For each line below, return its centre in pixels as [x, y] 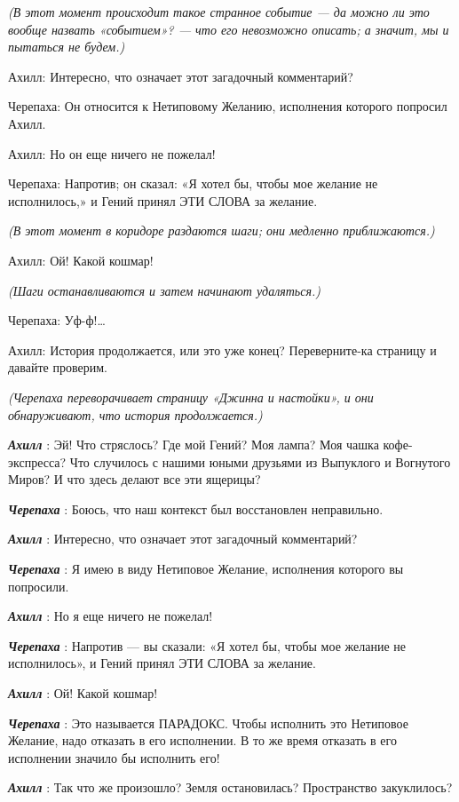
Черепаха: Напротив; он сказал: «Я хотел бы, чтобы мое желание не [193, 183]
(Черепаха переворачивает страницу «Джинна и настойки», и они [191, 397]
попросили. [39, 586]
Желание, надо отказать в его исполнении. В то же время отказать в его [202, 740]
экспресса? [37, 461]
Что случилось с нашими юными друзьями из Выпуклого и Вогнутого [260, 461]
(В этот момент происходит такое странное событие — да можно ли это [219, 12]
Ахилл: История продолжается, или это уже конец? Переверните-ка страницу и [222, 349]
